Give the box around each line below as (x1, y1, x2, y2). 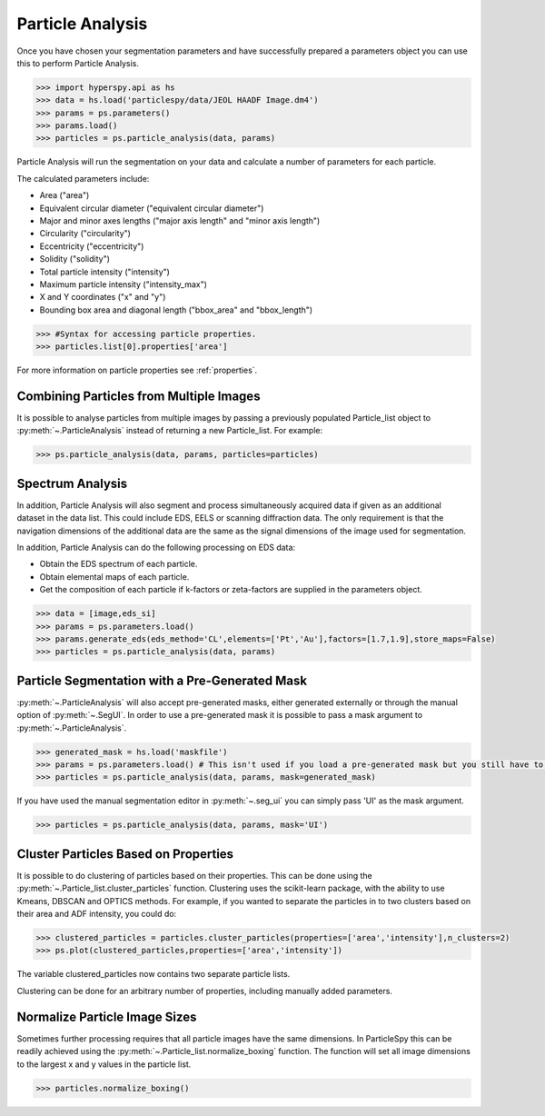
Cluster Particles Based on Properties (16, 846, 234, 862)
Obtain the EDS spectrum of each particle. (39, 559, 198, 570)
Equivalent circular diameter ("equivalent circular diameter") (39, 203, 264, 214)
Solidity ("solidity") (39, 254, 111, 264)
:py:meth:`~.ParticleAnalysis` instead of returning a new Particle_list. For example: (16, 425, 322, 436)
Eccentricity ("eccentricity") (39, 241, 144, 252)
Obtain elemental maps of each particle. (39, 571, 190, 582)
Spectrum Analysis (16, 475, 128, 491)
